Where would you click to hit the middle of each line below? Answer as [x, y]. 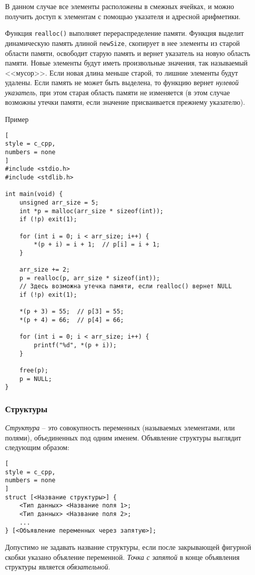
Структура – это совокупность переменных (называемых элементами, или [120, 428]
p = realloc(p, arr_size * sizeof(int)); [90, 278]
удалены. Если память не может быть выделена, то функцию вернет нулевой [122, 82]
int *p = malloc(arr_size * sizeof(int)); [91, 211]
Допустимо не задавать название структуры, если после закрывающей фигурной [128, 547]
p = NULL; [36, 379]
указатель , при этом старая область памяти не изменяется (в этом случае [117, 92]
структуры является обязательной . [58, 567]
